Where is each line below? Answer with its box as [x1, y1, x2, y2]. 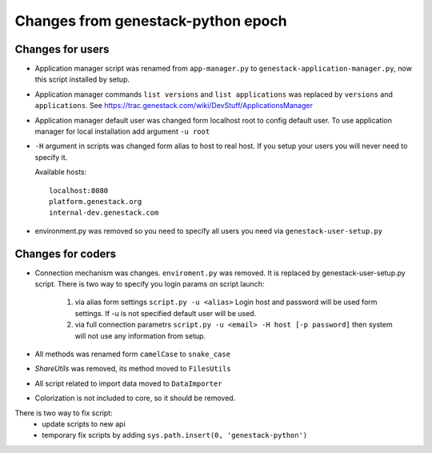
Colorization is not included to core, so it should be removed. [34, 393, 236, 403]
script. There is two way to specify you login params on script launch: [34, 279, 265, 289]
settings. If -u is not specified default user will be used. [74, 308, 257, 318]
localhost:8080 [49, 186, 109, 195]
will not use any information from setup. [74, 331, 206, 340]
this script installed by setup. [34, 74, 130, 84]
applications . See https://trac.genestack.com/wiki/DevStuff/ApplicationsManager [34, 101, 314, 110]
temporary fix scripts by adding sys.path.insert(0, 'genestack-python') [42, 431, 308, 440]
